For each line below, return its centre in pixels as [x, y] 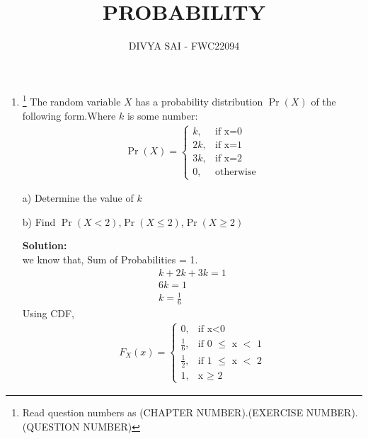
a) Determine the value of [78, 198]
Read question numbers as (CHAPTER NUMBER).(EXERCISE [163, 412]
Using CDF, [48, 313]
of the [323, 102]
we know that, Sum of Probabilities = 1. [110, 259]
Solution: [45, 245]
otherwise [235, 172]
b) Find [39, 221]
